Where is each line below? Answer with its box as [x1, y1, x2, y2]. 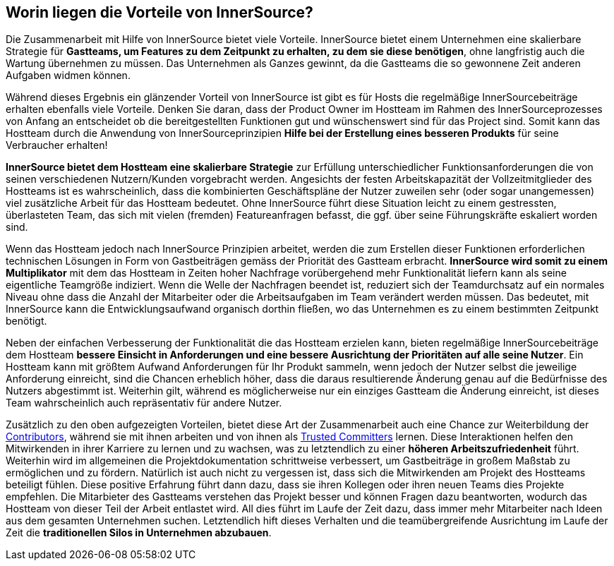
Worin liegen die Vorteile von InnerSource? [6, 4, 313, 21]
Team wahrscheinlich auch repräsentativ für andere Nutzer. [6, 397, 282, 409]
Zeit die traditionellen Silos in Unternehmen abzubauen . [6, 526, 272, 539]
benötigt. [6, 315, 47, 327]
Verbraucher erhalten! [6, 139, 108, 152]
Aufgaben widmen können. [6, 69, 131, 82]
